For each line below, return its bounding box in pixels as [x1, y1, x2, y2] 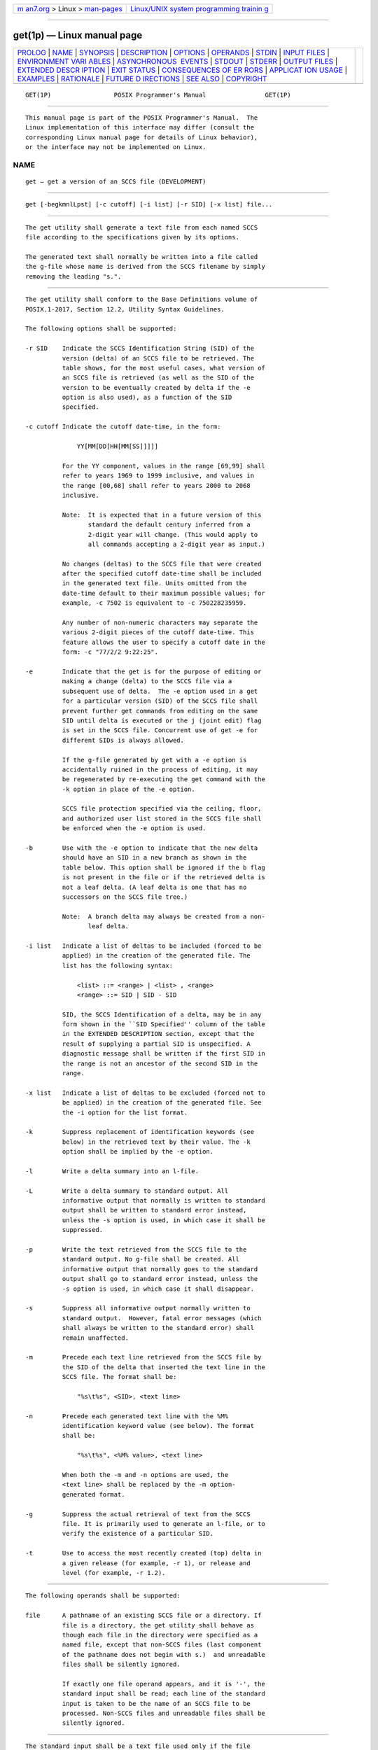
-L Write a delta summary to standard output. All [25, 1186, 229, 1195]
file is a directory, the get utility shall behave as [62, 1621, 255, 1629]
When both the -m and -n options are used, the [62, 1471, 229, 1479]
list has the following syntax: [62, 961, 174, 969]
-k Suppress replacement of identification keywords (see [25, 1128, 255, 1136]
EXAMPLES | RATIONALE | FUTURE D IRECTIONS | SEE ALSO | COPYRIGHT [17, 73, 267, 83]
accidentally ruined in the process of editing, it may [62, 765, 258, 773]
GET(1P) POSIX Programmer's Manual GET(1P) [25, 91, 291, 99]
